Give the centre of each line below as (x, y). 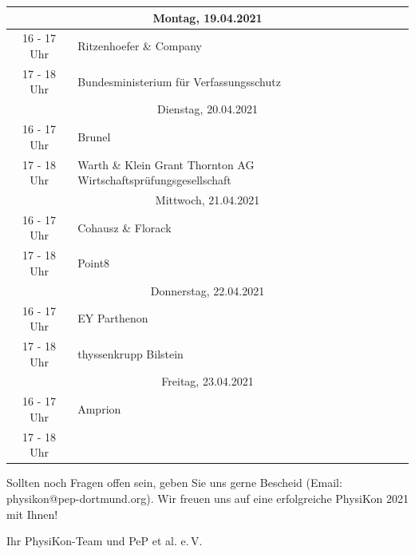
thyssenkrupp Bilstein (130, 353)
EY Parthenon (113, 318)
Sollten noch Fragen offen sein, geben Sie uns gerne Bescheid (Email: (174, 483)
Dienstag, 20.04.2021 (207, 109)
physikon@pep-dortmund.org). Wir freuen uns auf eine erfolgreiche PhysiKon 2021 (207, 498)
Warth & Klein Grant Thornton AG (166, 164)
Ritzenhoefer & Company (140, 46)
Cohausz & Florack (125, 227)
